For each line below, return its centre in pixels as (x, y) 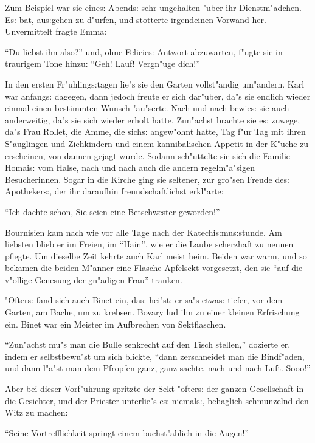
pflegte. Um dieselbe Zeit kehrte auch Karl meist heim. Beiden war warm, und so (156, 256)
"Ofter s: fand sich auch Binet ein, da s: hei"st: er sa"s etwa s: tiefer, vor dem (144, 300)
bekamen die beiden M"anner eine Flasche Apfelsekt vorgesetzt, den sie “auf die (154, 268)
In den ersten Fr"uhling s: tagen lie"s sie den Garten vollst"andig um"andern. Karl (155, 84)
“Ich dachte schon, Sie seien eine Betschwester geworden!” (112, 211)
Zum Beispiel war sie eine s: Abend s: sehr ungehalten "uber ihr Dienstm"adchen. (153, 7)
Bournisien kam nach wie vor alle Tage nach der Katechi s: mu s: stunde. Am (144, 232)
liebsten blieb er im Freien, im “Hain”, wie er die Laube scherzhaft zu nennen (149, 244)
